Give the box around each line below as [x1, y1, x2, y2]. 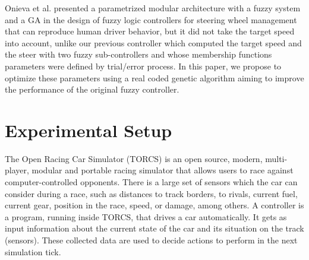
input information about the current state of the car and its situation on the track [5, 222, 304, 234]
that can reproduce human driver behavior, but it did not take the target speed [5, 25, 295, 37]
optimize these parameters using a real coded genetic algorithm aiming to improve [5, 71, 304, 84]
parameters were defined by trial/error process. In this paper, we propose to [5, 59, 282, 72]
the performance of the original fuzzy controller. [5, 83, 179, 96]
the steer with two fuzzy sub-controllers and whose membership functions [5, 48, 272, 61]
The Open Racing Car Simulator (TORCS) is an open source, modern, [5, 152, 263, 164]
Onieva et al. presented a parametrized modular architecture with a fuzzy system [5, 2, 301, 14]
